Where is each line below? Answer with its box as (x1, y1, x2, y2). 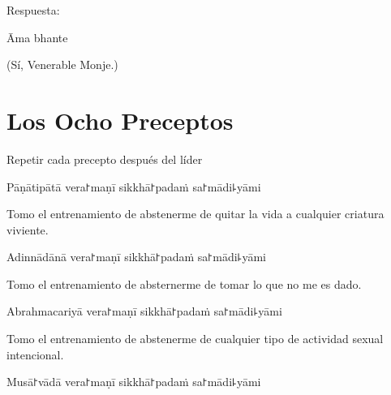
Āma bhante (6, 28, 68, 45)
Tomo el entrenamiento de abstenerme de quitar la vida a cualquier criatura (6, 205, 385, 222)
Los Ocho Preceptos (6, 103, 234, 136)
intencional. (6, 346, 64, 363)
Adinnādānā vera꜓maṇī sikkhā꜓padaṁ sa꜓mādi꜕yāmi (6, 248, 266, 265)
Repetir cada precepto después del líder (6, 150, 203, 167)
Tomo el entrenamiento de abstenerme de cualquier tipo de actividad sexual (6, 330, 384, 347)
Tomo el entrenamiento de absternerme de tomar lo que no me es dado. (6, 275, 362, 292)
